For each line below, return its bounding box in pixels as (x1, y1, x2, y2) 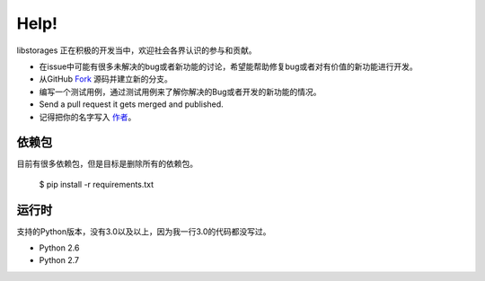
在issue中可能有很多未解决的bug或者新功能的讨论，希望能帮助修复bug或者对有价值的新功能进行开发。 (39, 61, 418, 72)
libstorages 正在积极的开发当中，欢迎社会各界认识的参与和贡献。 (16, 45, 257, 56)
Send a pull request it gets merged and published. (39, 99, 224, 110)
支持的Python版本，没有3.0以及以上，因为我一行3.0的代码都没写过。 (16, 225, 271, 237)
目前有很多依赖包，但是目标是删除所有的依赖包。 (16, 158, 198, 170)
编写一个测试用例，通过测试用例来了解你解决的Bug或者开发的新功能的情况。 (39, 86, 322, 97)
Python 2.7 (39, 255, 80, 266)
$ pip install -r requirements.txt (39, 179, 154, 189)
